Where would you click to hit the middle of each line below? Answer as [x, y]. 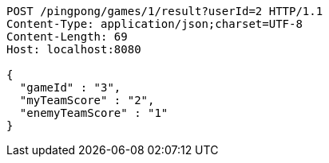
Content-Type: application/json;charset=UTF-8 [155, 24]
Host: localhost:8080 [74, 49]
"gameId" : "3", [70, 87]
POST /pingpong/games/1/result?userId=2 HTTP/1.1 [165, 11]
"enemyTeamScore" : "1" [94, 113]
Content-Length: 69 [67, 37]
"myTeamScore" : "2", [87, 100]
